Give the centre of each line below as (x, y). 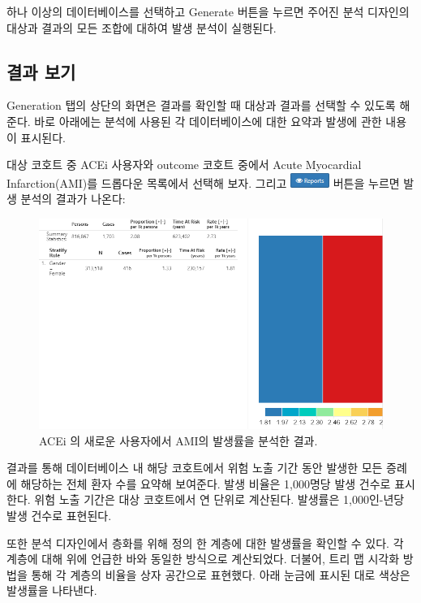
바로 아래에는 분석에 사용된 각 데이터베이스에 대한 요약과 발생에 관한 (208, 121)
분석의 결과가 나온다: (73, 199)
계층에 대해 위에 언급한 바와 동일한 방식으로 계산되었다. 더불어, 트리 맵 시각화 (203, 559)
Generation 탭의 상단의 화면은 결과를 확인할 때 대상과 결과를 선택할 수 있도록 (201, 105)
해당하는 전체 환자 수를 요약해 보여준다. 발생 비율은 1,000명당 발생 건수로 (206, 483)
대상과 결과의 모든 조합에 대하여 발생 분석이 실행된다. (142, 27)
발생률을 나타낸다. (52, 590)
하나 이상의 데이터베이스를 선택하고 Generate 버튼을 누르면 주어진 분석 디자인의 (208, 11)
